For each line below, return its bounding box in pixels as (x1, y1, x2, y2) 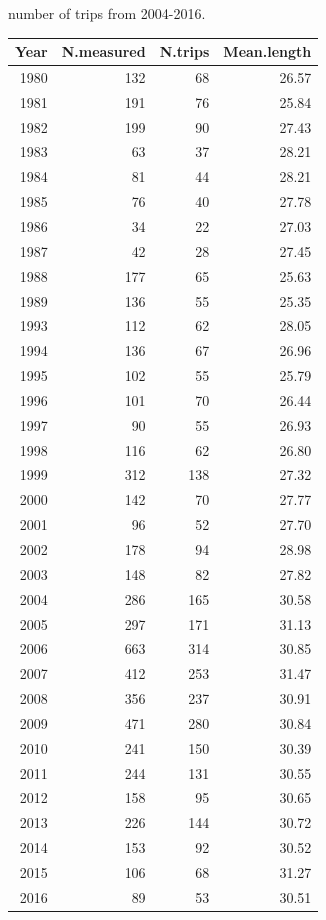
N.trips (159, 41, 210, 62)
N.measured (61, 41, 146, 62)
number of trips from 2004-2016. (8, 3, 206, 23)
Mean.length (223, 41, 312, 62)
